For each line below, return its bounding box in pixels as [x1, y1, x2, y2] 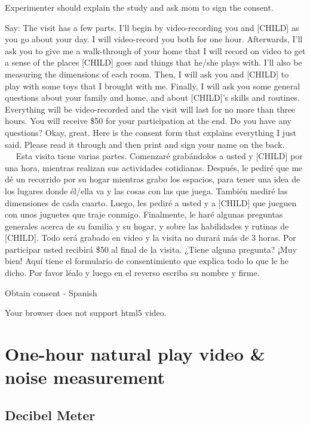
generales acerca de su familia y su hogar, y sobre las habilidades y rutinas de [5, 219, 289, 232]
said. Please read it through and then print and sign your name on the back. [5, 138, 285, 150]
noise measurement [5, 365, 165, 389]
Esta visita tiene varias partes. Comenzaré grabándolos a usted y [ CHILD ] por [16, 150, 303, 162]
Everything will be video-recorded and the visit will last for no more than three [5, 103, 296, 115]
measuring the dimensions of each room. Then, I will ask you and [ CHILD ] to [5, 67, 289, 80]
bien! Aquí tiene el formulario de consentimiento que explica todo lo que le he [5, 255, 288, 267]
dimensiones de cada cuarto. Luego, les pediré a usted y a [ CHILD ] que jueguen [5, 196, 297, 209]
